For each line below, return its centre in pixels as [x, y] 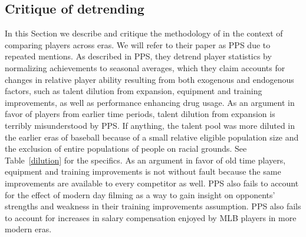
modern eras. [28, 229]
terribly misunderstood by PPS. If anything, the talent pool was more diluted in [150, 125]
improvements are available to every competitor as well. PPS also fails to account [152, 183]
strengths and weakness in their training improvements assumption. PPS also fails [153, 206]
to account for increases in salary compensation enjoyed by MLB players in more [151, 217]
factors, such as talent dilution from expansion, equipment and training [134, 91]
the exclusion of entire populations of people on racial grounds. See [126, 148]
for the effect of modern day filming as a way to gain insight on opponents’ [140, 194]
